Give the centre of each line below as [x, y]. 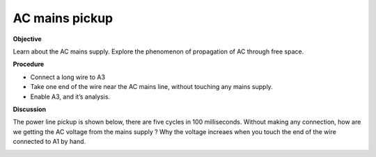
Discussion [30, 109]
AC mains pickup [63, 18]
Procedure [29, 64]
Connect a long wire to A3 [68, 77]
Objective [27, 39]
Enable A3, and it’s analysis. [70, 97]
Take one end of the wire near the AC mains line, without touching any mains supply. [151, 87]
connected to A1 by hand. [49, 142]
